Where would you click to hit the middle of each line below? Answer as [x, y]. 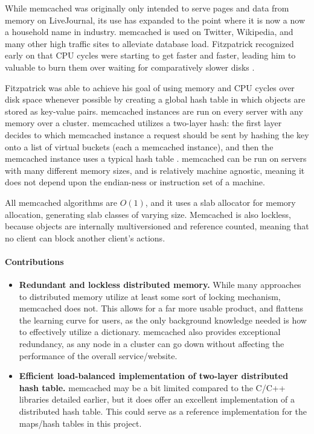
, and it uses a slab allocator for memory [220, 202]
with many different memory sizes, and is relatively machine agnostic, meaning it [155, 170]
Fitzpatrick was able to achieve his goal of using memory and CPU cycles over [150, 87]
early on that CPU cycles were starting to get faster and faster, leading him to [150, 55]
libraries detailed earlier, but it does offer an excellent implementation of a [157, 399]
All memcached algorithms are [61, 202]
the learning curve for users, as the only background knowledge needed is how [163, 320]
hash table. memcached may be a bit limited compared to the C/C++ [152, 387]
